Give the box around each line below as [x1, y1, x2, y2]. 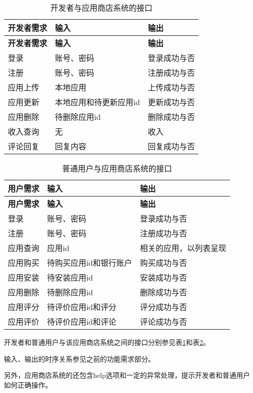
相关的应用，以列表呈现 [140, 242, 227, 253]
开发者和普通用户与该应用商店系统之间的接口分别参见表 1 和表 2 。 [4, 337, 210, 347]
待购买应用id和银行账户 [47, 257, 132, 268]
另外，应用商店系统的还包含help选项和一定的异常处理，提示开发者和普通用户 [4, 370, 250, 380]
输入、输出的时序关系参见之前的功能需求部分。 [4, 353, 155, 364]
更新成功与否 [148, 96, 195, 108]
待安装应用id [47, 272, 93, 283]
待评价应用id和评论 [47, 316, 117, 327]
